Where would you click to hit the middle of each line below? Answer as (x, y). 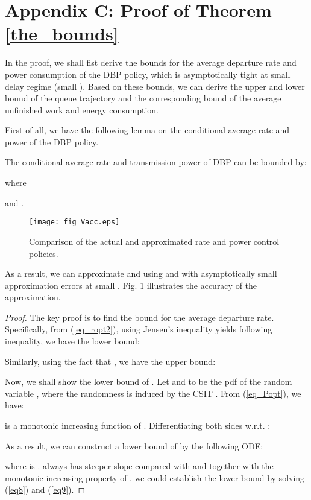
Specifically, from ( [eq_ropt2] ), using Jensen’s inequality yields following (139, 329)
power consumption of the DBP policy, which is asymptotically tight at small (148, 74)
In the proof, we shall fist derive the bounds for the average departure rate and (151, 62)
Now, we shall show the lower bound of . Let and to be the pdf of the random (149, 381)
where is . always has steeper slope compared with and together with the (139, 466)
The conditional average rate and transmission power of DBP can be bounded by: (156, 162)
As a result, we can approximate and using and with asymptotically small (141, 274)
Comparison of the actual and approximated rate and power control (154, 241)
